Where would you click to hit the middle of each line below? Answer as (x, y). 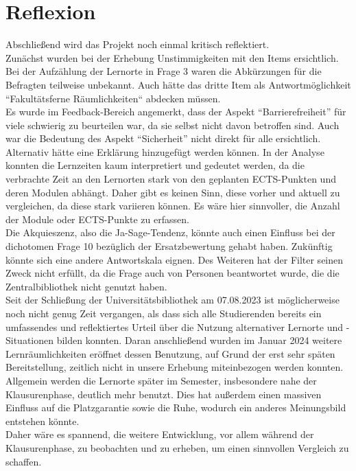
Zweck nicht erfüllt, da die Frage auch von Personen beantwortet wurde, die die (173, 273)
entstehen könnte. (43, 421)
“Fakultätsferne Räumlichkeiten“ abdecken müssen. (113, 98)
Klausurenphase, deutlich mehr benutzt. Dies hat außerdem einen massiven (164, 394)
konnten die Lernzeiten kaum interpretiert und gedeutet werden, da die (155, 165)
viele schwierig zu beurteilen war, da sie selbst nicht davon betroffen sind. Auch (173, 125)
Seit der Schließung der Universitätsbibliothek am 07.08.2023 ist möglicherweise (173, 300)
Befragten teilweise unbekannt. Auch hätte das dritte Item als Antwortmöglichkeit (178, 84)
